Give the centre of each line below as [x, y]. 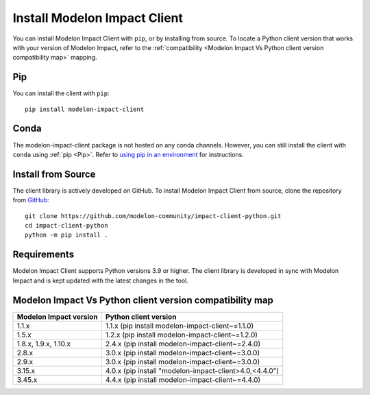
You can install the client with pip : [61, 93]
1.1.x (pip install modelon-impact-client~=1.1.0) [180, 326]
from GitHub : [31, 200]
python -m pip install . [66, 235]
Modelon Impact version [58, 317]
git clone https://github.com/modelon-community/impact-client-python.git [153, 216]
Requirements [44, 255]
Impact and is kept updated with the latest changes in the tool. [100, 280]
